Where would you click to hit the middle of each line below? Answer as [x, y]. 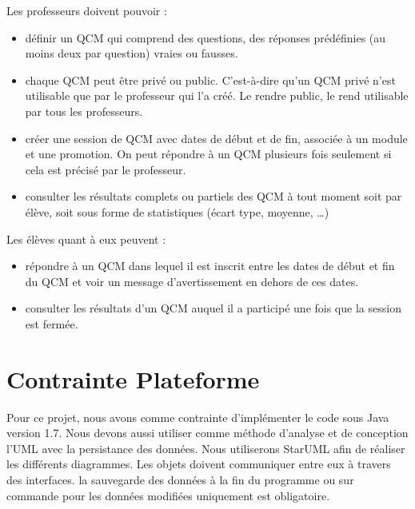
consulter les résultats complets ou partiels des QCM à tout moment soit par [213, 196]
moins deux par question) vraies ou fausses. [132, 53]
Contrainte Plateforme [133, 378]
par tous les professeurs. [84, 111]
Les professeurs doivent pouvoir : [87, 10]
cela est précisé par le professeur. [106, 169]
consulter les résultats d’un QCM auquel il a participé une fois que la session [213, 308]
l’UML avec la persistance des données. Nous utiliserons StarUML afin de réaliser [206, 448]
